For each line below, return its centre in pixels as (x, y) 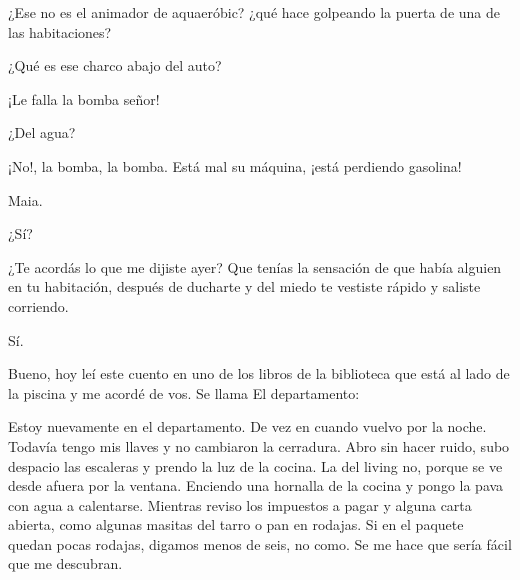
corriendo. (38, 305)
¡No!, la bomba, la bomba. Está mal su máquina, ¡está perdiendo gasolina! (235, 165)
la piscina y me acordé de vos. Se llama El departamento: (184, 392)
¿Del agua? (42, 132)
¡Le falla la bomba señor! (84, 98)
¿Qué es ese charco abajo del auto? (115, 65)
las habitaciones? (60, 31)
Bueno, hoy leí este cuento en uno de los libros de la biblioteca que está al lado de (259, 373)
